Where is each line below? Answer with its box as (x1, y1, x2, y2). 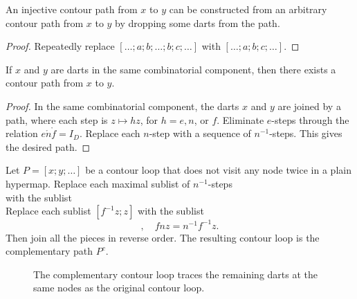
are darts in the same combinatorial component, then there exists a (51, 62, 336, 76)
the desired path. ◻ (6, 139, 91, 154)
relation (6, 126, 38, 141)
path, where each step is (6, 112, 108, 127)
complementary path (6, 244, 93, 258)
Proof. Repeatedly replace (6, 39, 115, 53)
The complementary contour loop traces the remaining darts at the (33, 266, 318, 281)
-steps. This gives (269, 126, 342, 141)
